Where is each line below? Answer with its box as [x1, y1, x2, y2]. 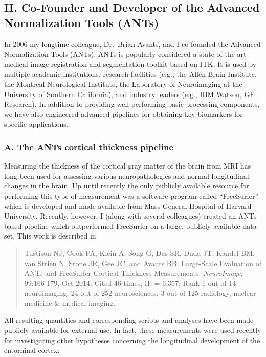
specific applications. [4, 118, 69, 129]
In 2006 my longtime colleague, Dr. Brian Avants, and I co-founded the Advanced [4, 38, 261, 49]
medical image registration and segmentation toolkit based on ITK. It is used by [4, 58, 257, 69]
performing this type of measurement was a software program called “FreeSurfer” [4, 190, 259, 201]
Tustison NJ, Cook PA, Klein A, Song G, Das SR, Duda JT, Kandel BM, [24, 247, 255, 258]
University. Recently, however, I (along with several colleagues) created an [4, 210, 236, 221]
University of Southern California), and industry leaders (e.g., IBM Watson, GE [4, 88, 255, 99]
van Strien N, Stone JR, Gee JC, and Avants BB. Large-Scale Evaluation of [24, 257, 262, 268]
